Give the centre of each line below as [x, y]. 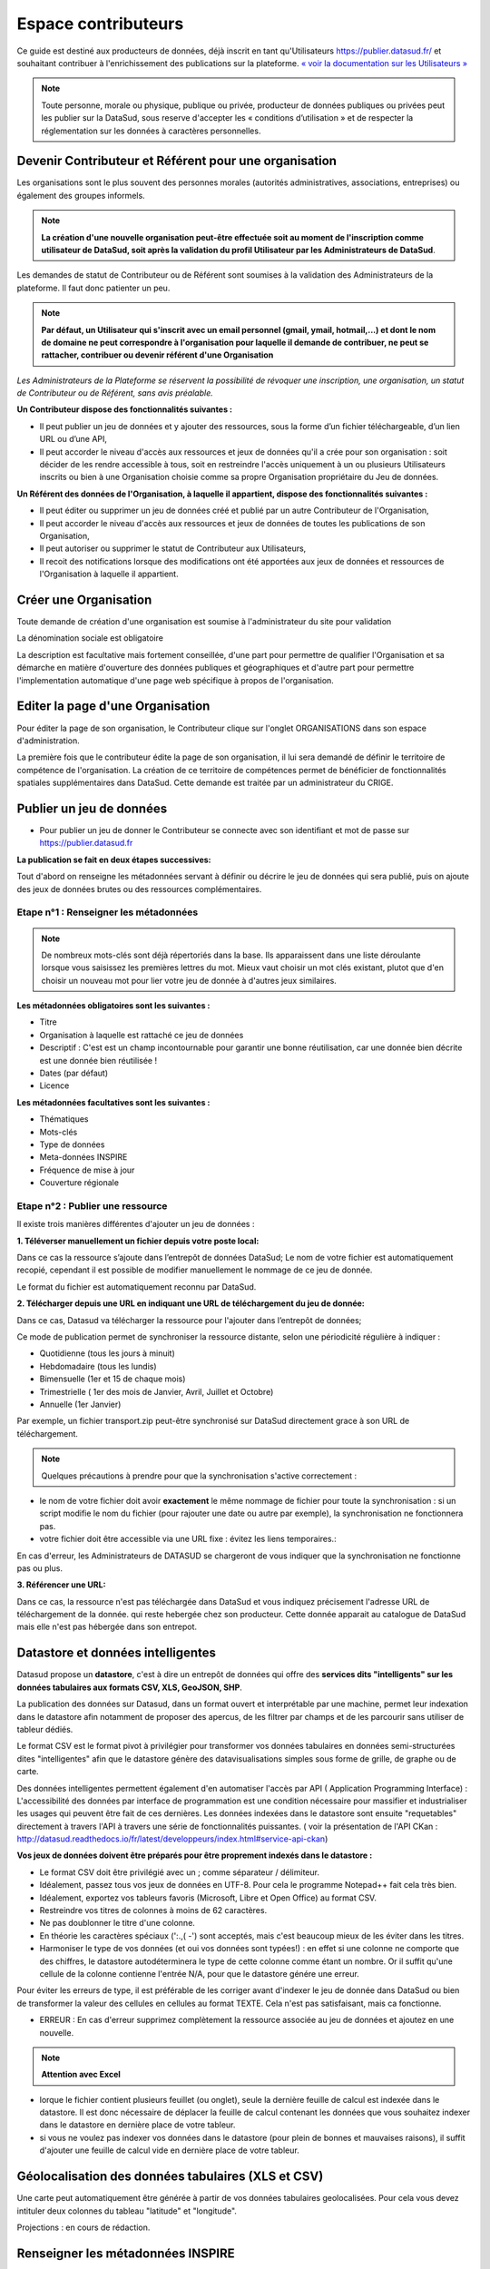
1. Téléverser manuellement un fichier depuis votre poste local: [138, 1241]
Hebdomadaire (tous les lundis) [98, 1366]
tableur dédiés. [45, 1729]
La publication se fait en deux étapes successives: [114, 859]
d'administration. [49, 741]
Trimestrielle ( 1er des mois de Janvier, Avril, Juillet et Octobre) [157, 1391]
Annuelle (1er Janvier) [80, 1404]
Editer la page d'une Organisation [113, 707]
